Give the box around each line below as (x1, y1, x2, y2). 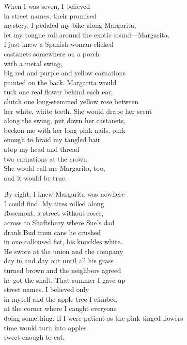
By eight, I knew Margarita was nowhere (4, 189, 125, 199)
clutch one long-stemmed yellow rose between (4, 96, 139, 106)
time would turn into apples (4, 322, 87, 332)
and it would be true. (4, 172, 67, 182)
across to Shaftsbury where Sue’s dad (4, 218, 115, 228)
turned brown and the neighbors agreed (4, 265, 121, 275)
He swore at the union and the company (4, 246, 123, 256)
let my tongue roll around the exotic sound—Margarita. (4, 29, 170, 39)
